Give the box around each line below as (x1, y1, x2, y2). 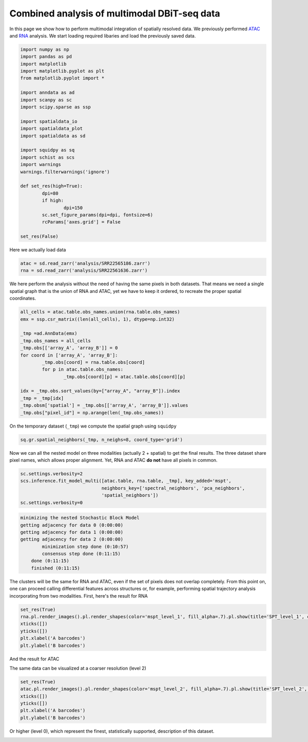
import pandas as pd (20, 54, 72, 60)
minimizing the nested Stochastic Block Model (20, 515, 140, 521)
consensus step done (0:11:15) (42, 551, 121, 557)
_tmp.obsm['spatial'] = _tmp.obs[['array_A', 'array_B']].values (20, 402, 188, 409)
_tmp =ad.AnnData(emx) (20, 330, 78, 337)
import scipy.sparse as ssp (20, 104, 91, 110)
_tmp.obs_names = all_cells (20, 338, 91, 344)
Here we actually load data (9, 247, 66, 253)
